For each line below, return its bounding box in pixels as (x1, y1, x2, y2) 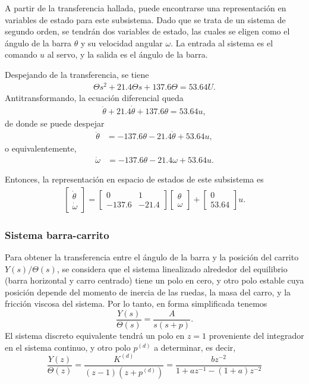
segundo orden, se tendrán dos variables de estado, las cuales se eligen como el (5, 25, 290, 37)
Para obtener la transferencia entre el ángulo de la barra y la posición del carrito (5, 251, 299, 263)
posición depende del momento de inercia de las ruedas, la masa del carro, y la (5, 285, 291, 298)
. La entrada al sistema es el (171, 36, 273, 49)
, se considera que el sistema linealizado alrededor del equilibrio (56, 262, 288, 275)
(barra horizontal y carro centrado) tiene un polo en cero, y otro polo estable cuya (5, 274, 304, 287)
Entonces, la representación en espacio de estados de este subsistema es (5, 173, 264, 185)
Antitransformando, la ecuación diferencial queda (5, 91, 184, 103)
